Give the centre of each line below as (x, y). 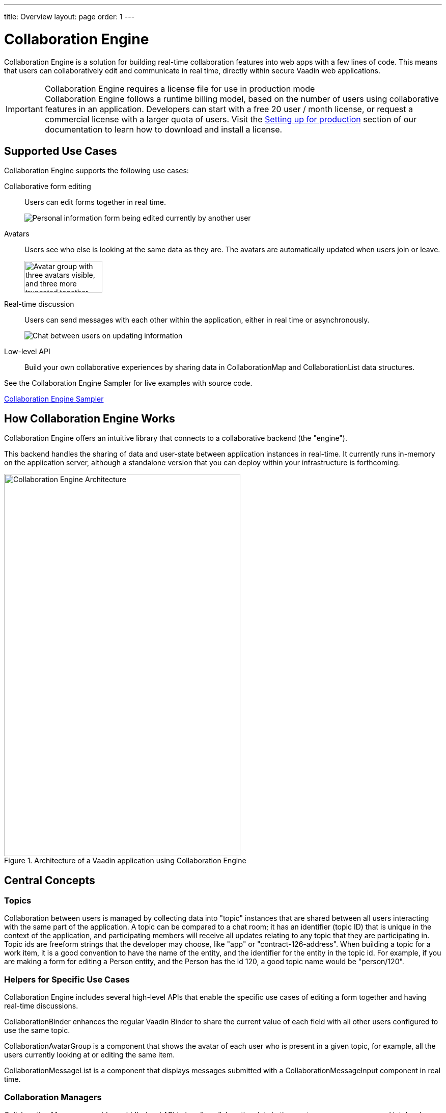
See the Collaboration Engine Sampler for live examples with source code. (128, 383)
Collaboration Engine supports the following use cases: (96, 171)
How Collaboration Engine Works (90, 418)
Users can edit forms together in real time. (95, 202)
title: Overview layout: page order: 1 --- (69, 17)
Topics (18, 901)
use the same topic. (37, 1030)
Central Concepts (50, 880)
